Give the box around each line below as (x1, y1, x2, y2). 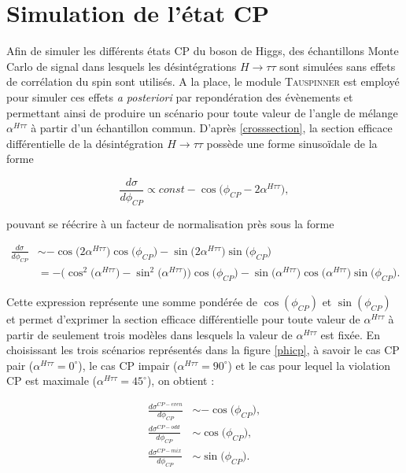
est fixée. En (320, 326, 380, 342)
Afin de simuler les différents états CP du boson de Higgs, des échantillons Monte (6, 42, 399, 59)
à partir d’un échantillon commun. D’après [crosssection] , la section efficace (31, 120, 393, 136)
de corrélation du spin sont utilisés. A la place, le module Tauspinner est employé (6, 73, 400, 90)
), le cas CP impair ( (78, 357, 178, 373)
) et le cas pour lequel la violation (227, 357, 391, 373)
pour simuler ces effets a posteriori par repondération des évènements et (6, 88, 353, 105)
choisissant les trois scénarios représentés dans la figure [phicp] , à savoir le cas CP (6, 342, 400, 358)
